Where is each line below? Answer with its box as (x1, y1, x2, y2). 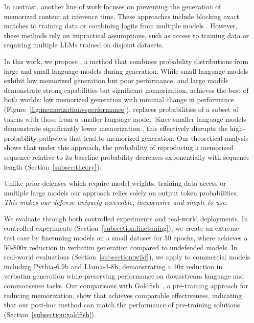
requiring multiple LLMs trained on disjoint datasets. (4, 40, 164, 50)
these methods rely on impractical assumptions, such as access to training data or (4, 30, 249, 40)
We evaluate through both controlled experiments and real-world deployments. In (4, 213, 248, 223)
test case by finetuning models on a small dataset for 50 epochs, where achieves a (4, 233, 248, 243)
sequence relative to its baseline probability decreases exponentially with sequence (4, 151, 250, 162)
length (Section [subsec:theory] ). (4, 161, 101, 172)
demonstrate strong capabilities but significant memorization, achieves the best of (4, 85, 249, 95)
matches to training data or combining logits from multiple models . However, (4, 21, 238, 31)
